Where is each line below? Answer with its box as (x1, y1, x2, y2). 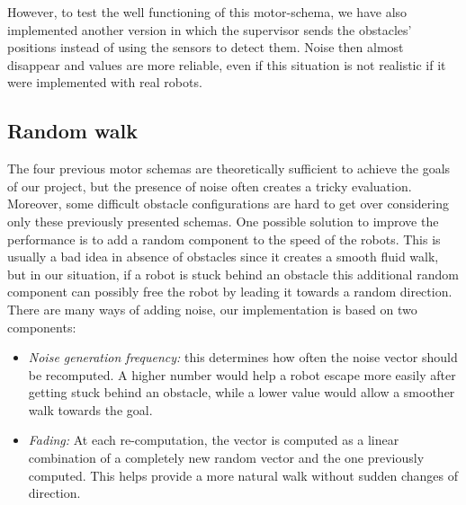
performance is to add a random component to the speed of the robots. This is (7, 229, 441, 248)
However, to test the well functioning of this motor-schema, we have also (7, 3, 408, 21)
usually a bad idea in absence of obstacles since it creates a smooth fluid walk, (7, 247, 439, 266)
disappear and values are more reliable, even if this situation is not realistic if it (7, 55, 446, 74)
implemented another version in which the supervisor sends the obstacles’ (7, 20, 412, 39)
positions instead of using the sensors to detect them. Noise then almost (7, 38, 404, 57)
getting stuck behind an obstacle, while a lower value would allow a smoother (28, 383, 455, 402)
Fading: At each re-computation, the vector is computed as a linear (28, 430, 399, 449)
